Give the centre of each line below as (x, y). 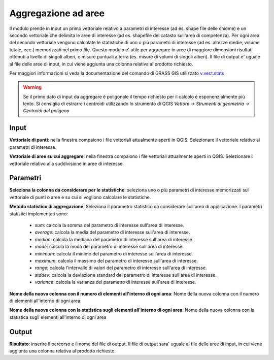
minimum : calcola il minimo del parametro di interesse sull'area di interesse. (114, 253)
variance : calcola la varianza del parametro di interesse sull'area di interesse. (115, 282)
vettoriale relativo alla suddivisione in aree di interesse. (67, 163)
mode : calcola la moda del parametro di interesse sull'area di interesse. (109, 247)
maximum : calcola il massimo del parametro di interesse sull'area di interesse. (116, 260)
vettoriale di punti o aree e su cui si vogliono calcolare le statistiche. (80, 197)
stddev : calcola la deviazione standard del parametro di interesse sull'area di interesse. (126, 275)
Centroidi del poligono (46, 111)
